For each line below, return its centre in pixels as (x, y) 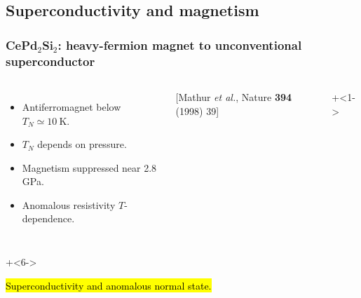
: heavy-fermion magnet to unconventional (180, 45)
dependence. (48, 218)
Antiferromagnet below (71, 106)
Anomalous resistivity (69, 204)
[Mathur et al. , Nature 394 (234, 96)
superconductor (50, 61)
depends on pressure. (82, 144)
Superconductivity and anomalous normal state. (109, 285)
